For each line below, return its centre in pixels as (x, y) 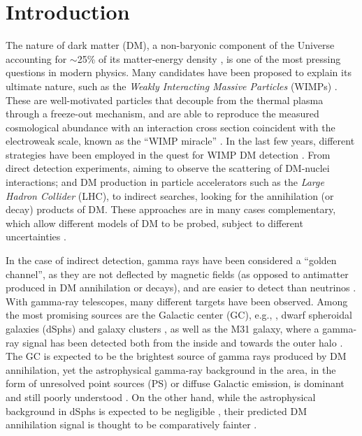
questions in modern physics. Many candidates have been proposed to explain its (179, 72)
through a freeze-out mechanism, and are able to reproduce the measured (162, 114)
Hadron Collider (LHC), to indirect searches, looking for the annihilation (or (170, 195)
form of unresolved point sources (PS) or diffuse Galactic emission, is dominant (175, 383)
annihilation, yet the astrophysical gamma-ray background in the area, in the (171, 369)
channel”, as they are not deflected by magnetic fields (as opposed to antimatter (177, 274)
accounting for (36, 58)
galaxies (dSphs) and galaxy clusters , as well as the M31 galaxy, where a (162, 328)
